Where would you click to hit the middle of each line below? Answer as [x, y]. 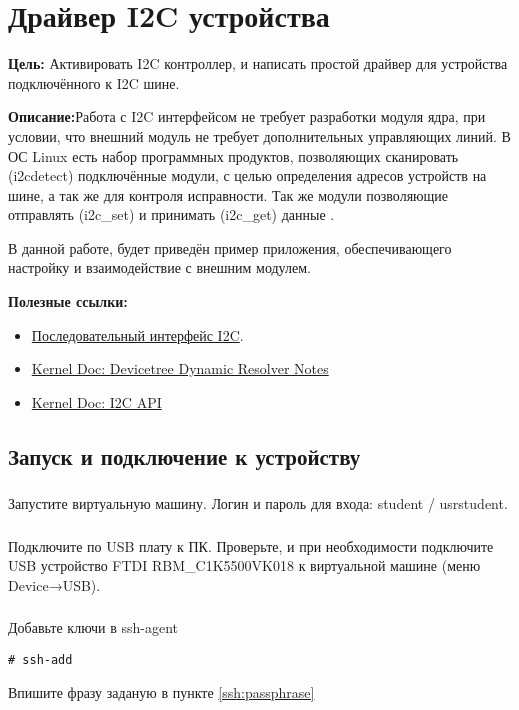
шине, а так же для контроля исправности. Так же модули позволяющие [228, 194]
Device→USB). [54, 584]
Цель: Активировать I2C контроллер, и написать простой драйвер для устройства [258, 63]
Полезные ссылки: [68, 301]
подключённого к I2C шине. [94, 82]
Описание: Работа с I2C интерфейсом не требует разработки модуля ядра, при [247, 116]
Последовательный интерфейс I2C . [137, 334]
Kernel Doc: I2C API [96, 401]
